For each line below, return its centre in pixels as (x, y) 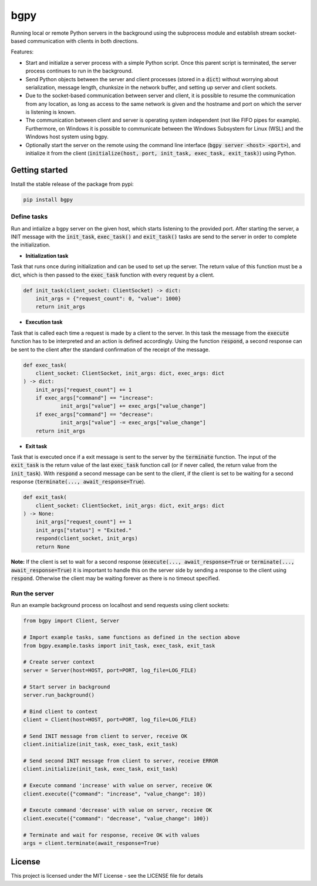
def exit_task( (45, 497)
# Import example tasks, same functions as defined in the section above (131, 637)
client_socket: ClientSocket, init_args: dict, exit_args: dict (130, 505)
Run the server (32, 594)
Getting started (39, 170)
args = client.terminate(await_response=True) (91, 843)
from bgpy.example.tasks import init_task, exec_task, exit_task (119, 645)
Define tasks (29, 216)
